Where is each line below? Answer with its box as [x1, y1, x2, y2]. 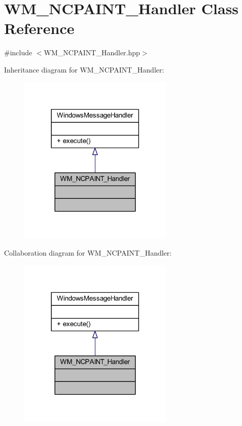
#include [4, 47, 32, 58]
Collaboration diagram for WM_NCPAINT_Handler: [4, 247, 172, 258]
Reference [4, 18, 75, 39]
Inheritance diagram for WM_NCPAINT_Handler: [4, 64, 164, 75]
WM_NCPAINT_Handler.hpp [44, 47, 140, 58]
